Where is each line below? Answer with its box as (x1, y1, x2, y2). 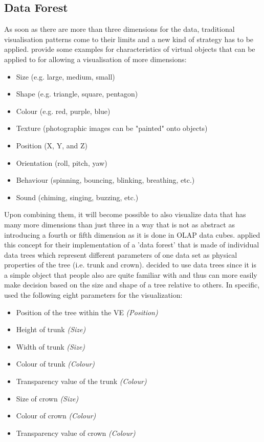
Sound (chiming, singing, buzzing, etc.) (16, 191, 139, 202)
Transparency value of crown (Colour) (16, 427, 136, 438)
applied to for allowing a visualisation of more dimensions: (4, 53, 187, 64)
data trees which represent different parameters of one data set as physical (4, 249, 237, 260)
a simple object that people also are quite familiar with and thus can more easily (4, 269, 257, 280)
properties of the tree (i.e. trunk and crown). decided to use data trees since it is (4, 259, 256, 270)
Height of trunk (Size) (16, 324, 86, 335)
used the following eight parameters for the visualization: (4, 290, 183, 300)
